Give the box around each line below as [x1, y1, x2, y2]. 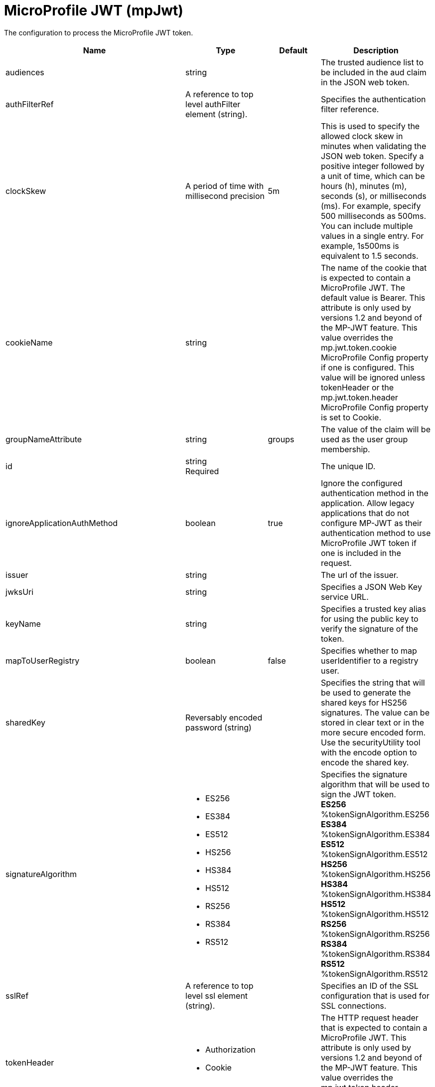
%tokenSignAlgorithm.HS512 [321, 908, 429, 919]
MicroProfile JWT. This [321, 1032, 407, 1043]
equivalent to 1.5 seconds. [321, 250, 419, 261]
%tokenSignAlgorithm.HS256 [321, 869, 431, 879]
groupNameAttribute [5, 434, 82, 444]
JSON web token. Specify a [321, 151, 424, 161]
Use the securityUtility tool [321, 737, 421, 747]
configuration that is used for [321, 990, 430, 1001]
